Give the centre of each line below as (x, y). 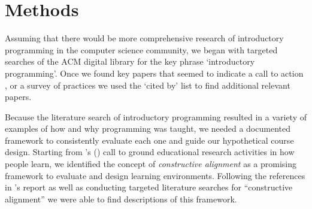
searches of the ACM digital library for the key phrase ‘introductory (130, 61)
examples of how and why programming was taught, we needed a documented (148, 128)
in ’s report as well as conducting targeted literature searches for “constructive (149, 187)
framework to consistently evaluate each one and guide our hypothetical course (149, 140)
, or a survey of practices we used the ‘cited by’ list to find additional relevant (148, 85)
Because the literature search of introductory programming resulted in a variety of (156, 116)
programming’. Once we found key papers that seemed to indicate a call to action (154, 73)
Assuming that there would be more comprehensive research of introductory (144, 38)
